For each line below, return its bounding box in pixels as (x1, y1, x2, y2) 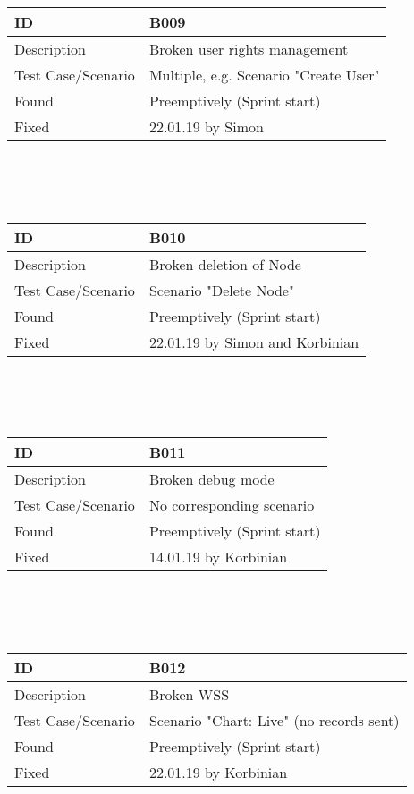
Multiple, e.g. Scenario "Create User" (148, 63, 380, 85)
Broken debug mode (148, 469, 275, 490)
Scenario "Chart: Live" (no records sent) (148, 710, 400, 731)
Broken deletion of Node (148, 253, 301, 275)
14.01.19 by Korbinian (148, 546, 288, 568)
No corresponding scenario (148, 494, 315, 516)
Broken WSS (148, 684, 230, 705)
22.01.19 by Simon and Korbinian (148, 331, 359, 352)
